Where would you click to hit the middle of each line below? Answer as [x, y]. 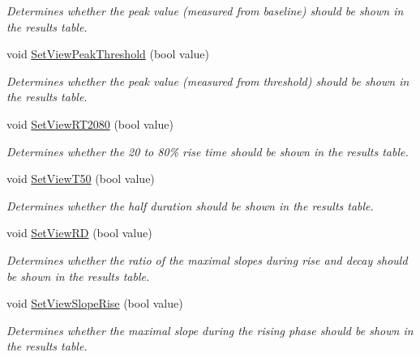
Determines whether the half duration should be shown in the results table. [190, 205]
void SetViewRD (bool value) [79, 233]
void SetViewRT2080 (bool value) [90, 123]
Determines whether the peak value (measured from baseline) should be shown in [205, 11]
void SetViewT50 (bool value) [81, 178]
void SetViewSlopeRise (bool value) [95, 303]
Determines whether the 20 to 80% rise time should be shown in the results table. [208, 151]
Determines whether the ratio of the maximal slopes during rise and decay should [207, 259]
